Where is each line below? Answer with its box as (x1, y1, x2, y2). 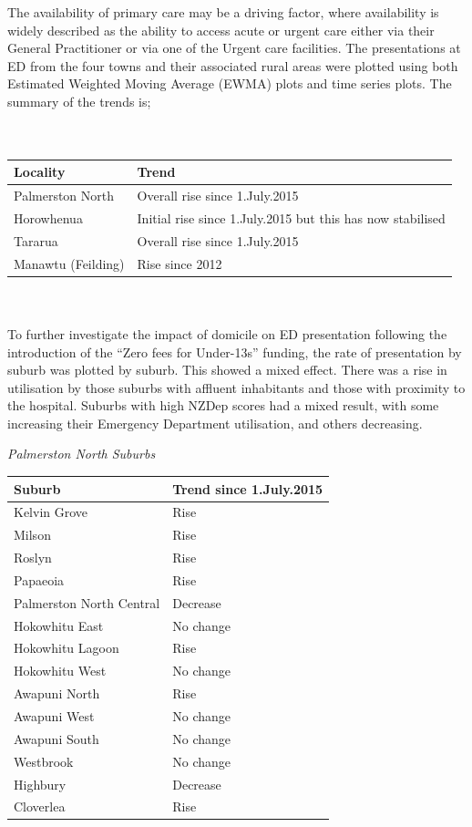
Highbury (14, 774, 67, 793)
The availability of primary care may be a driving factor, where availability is (7, 3, 439, 21)
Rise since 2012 (137, 253, 222, 273)
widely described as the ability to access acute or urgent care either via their (7, 20, 435, 39)
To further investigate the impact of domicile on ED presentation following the (7, 324, 447, 343)
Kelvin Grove (14, 502, 88, 522)
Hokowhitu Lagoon (14, 638, 119, 657)
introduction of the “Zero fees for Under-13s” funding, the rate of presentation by (7, 342, 462, 361)
